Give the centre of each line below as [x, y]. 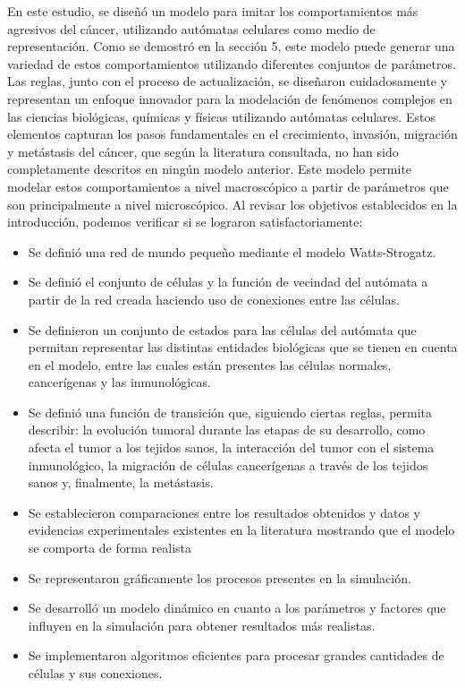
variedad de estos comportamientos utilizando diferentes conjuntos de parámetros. [232, 63]
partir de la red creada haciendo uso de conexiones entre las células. [214, 299]
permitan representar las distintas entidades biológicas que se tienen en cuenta [243, 347]
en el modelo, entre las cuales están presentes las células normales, [210, 364]
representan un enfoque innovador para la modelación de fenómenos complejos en [230, 98]
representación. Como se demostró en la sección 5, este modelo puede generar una [231, 46]
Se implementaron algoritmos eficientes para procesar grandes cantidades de [236, 655]
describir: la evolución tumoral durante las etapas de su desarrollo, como [227, 430]
